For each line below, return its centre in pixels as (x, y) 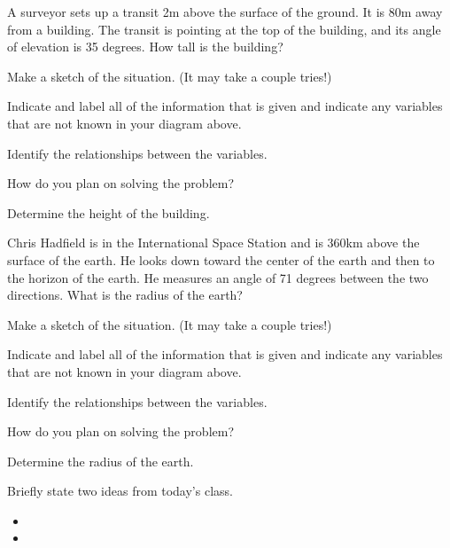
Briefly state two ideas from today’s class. (120, 491)
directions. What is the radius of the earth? (125, 295)
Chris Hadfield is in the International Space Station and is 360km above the (213, 243)
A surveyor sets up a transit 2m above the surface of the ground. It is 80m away (225, 12)
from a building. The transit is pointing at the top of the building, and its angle (224, 29)
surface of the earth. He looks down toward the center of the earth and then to (221, 259)
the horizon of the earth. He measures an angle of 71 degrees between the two (218, 277)
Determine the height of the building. (109, 212)
